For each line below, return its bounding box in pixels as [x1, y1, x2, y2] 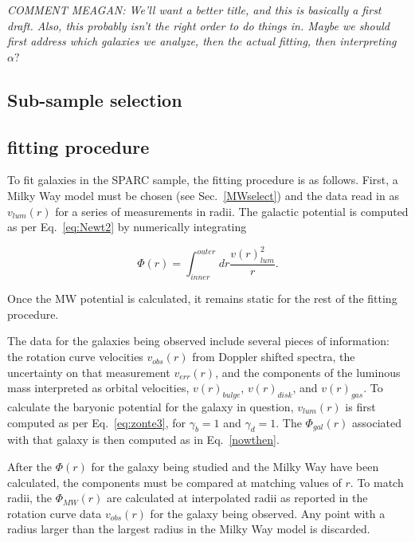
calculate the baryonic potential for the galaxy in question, [7, 399, 294, 415]
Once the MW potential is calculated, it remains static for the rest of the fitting [7, 290, 397, 307]
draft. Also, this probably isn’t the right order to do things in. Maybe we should [7, 17, 390, 33]
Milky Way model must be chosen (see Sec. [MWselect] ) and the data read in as [7, 187, 399, 203]
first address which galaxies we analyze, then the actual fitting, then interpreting [7, 33, 397, 49]
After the [7, 458, 53, 475]
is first [345, 399, 376, 415]
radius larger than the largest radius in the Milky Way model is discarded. [7, 520, 370, 537]
